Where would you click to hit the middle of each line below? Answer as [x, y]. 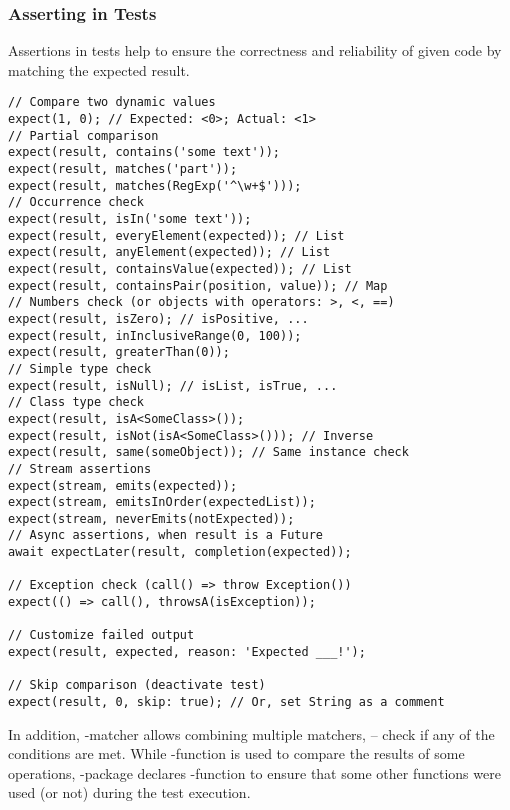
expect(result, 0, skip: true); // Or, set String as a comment [226, 702]
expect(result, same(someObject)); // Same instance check [208, 452]
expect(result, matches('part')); [123, 169]
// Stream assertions [80, 468]
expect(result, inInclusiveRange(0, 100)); [155, 335]
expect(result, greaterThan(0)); [119, 352]
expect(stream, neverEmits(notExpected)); [151, 518]
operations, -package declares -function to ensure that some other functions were [254, 772]
